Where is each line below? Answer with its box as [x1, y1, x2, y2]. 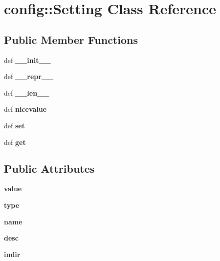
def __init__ [4, 55, 51, 65]
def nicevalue [4, 104, 47, 114]
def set [4, 120, 25, 130]
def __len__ [4, 87, 49, 98]
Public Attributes [4, 161, 95, 176]
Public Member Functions [4, 32, 138, 47]
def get [4, 137, 26, 147]
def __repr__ [4, 71, 54, 81]
